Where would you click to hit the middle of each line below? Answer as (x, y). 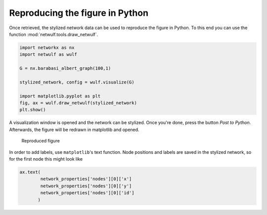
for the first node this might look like (46, 159)
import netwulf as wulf (48, 55)
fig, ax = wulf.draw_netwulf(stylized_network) (78, 103)
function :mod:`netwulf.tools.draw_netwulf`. (54, 34)
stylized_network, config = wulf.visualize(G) (77, 82)
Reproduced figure (41, 141)
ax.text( (30, 172)
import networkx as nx (47, 47)
